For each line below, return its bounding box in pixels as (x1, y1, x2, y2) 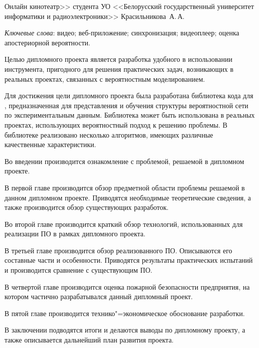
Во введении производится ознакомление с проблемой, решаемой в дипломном (4, 156, 245, 166)
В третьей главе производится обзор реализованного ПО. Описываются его (4, 245, 233, 255)
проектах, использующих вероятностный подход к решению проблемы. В (4, 119, 228, 130)
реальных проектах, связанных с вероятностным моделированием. (4, 73, 205, 84)
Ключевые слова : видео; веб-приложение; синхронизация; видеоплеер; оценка (4, 27, 240, 38)
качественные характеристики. (4, 139, 96, 150)
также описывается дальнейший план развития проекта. (4, 335, 174, 345)
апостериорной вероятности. (4, 37, 91, 47)
